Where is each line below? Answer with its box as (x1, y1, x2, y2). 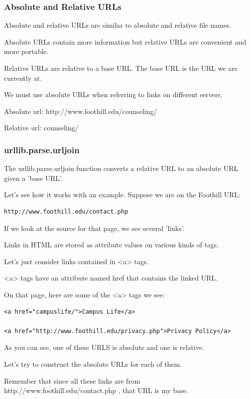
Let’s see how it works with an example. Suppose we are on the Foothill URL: (4, 189, 241, 200)
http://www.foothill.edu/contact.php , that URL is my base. (4, 385, 188, 396)
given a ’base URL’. (4, 172, 63, 183)
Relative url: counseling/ (4, 122, 79, 133)
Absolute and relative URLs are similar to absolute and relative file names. (4, 20, 232, 30)
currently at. (4, 72, 42, 83)
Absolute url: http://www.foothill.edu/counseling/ (4, 106, 157, 116)
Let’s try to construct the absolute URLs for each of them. (4, 358, 182, 369)
